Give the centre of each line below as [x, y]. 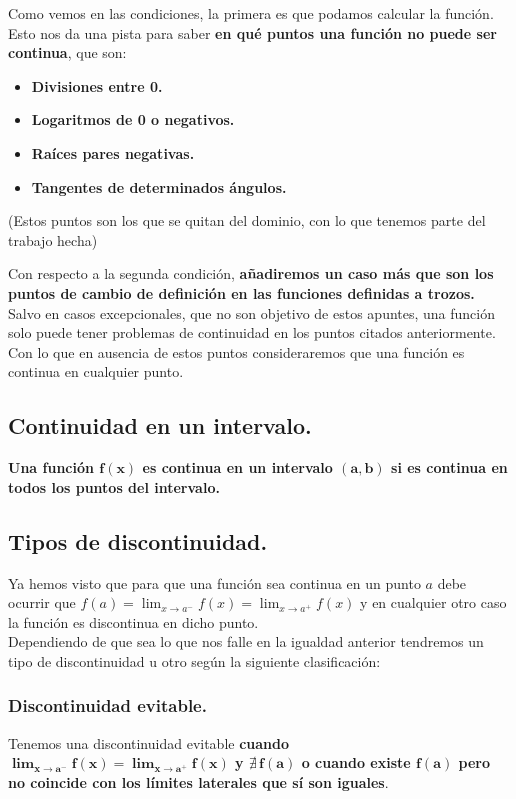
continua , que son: [67, 52]
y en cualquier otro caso [433, 602]
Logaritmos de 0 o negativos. [133, 119]
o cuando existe [356, 762]
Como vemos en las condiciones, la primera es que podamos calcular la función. [251, 13]
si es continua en [449, 467]
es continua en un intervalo [237, 467]
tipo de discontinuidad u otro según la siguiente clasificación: [194, 660]
